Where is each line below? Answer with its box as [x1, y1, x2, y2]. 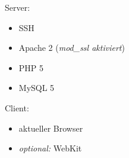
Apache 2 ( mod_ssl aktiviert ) [18, 41, 125, 54]
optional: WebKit [18, 142, 82, 154]
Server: [5, 1, 30, 13]
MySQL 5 [18, 81, 55, 94]
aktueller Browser [18, 121, 83, 134]
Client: [5, 101, 29, 114]
